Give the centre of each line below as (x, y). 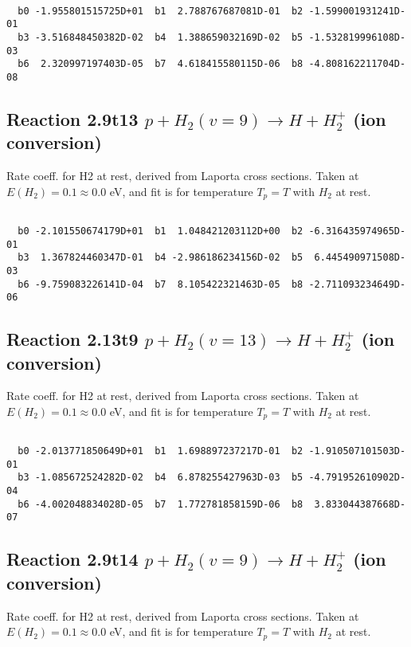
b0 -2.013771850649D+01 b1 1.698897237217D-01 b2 (160, 451)
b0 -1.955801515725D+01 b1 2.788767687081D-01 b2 (160, 11)
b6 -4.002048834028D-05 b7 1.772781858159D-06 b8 (160, 504)
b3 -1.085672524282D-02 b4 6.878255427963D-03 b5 (160, 478)
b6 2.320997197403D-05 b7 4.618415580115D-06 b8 (160, 64)
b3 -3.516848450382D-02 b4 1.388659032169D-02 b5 (160, 37)
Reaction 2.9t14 (72, 559)
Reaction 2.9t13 (72, 118)
